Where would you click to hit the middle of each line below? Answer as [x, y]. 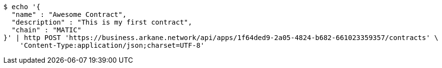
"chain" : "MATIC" [46, 30]
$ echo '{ [22, 7]
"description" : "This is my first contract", [102, 22]
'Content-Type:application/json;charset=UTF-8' [112, 45]
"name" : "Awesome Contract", [69, 14]
